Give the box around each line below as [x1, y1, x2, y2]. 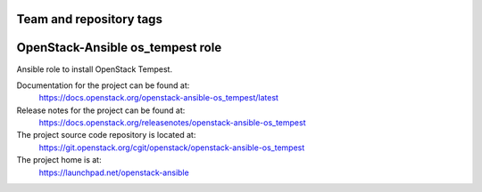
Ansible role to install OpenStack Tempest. [16, 63, 173, 75]
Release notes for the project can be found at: [16, 105, 186, 116]
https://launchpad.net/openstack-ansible [38, 167, 189, 178]
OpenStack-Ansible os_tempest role [16, 40, 222, 55]
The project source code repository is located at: [16, 130, 196, 140]
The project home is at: [16, 155, 102, 165]
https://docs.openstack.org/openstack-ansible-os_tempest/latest [38, 92, 278, 103]
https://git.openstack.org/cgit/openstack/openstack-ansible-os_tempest [38, 142, 305, 153]
